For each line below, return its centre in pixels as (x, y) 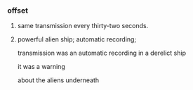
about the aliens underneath (58, 80)
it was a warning (41, 67)
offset (18, 11)
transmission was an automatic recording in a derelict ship (101, 53)
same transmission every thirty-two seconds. (83, 26)
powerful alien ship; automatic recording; (77, 39)
